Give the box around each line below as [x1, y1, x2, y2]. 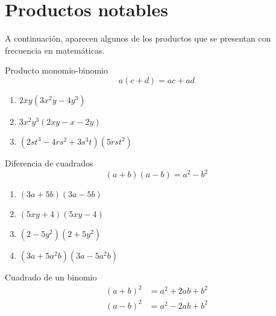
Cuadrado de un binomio [5, 271, 97, 283]
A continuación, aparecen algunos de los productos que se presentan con [5, 32, 271, 45]
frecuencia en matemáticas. [5, 43, 105, 56]
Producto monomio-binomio [5, 64, 108, 77]
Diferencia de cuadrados [5, 156, 93, 169]
